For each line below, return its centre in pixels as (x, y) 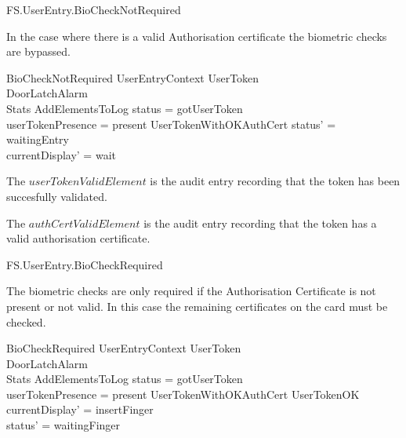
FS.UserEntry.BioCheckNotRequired (94, 9)
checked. (26, 321)
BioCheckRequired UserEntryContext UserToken (124, 348)
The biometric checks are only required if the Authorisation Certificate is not (191, 291)
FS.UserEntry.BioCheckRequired (85, 264)
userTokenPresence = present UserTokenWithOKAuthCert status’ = (171, 124)
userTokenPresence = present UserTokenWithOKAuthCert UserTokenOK (183, 394)
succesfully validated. (57, 196)
